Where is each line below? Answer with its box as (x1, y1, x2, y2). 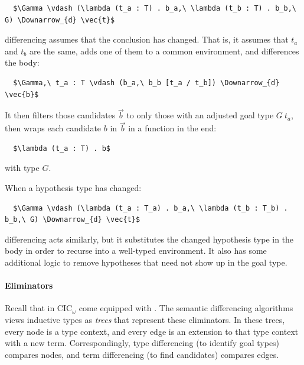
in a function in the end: (128, 122, 217, 134)
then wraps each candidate (5, 122, 102, 134)
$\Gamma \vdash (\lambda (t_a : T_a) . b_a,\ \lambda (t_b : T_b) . (13, 204, 288, 212)
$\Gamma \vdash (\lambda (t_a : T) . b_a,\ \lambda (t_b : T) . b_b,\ (13, 4, 296, 12)
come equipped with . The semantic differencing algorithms (79, 302, 293, 314)
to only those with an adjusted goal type (126, 109, 274, 121)
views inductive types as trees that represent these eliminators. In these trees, (5, 313, 285, 325)
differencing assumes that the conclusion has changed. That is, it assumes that (5, 33, 289, 46)
